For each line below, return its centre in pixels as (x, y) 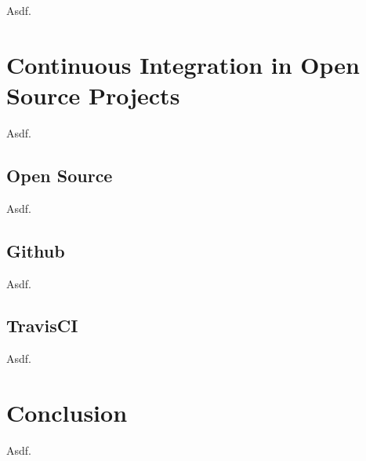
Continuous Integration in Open (183, 64)
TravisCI (42, 326)
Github (36, 250)
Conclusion (67, 413)
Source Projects (93, 95)
